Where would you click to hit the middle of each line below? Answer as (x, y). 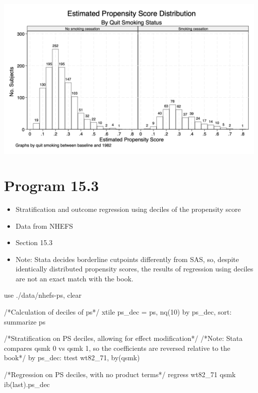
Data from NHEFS (44, 226)
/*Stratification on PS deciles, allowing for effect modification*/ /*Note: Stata (123, 338)
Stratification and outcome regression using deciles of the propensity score (128, 209)
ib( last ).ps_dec (27, 384)
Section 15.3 (34, 242)
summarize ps (25, 321)
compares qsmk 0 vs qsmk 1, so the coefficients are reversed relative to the (117, 348)
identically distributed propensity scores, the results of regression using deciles (134, 269)
